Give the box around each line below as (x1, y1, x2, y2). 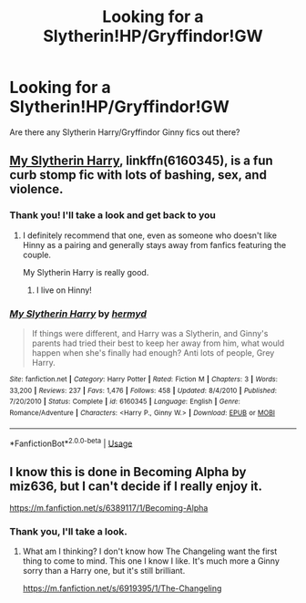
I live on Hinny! (36, 285, 93, 296)
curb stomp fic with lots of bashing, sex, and (9, 167, 267, 183)
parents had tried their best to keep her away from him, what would (31, 338, 285, 348)
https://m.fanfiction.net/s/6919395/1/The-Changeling (22, 583, 222, 594)
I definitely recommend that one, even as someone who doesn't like (22, 230, 278, 241)
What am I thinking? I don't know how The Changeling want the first (22, 546, 278, 557)
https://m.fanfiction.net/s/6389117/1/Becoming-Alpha (9, 503, 209, 514)
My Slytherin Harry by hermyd (9, 307, 148, 320)
